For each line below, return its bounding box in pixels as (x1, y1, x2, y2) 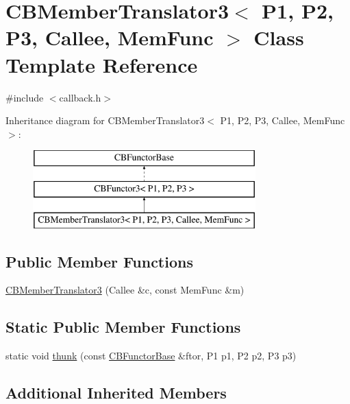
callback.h (59, 90, 101, 104)
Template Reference (5, 50, 198, 78)
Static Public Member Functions (5, 316, 241, 337)
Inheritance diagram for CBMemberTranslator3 (5, 113, 205, 128)
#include (5, 90, 44, 104)
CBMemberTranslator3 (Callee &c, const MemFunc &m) (5, 283, 245, 297)
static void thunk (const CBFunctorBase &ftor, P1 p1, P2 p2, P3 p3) (5, 348, 297, 363)
